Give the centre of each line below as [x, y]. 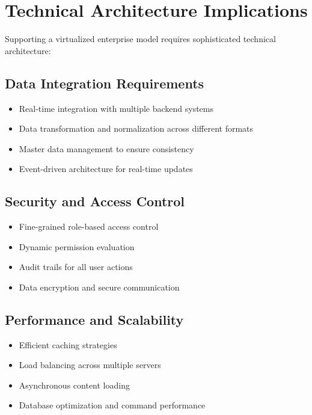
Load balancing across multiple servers [90, 365]
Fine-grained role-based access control [89, 226]
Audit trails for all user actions [76, 267]
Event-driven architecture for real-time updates [106, 169]
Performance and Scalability [94, 319]
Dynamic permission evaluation [77, 246]
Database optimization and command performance [112, 405]
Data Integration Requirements [105, 83]
